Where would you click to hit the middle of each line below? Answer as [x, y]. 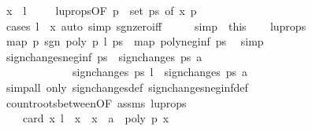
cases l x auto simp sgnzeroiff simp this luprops [156, 25]
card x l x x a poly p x [96, 118]
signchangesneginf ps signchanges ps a [104, 56]
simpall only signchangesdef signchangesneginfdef [127, 87]
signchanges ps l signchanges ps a [160, 72]
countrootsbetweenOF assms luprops [96, 102]
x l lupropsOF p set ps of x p [101, 10]
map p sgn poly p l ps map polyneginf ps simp [135, 41]
